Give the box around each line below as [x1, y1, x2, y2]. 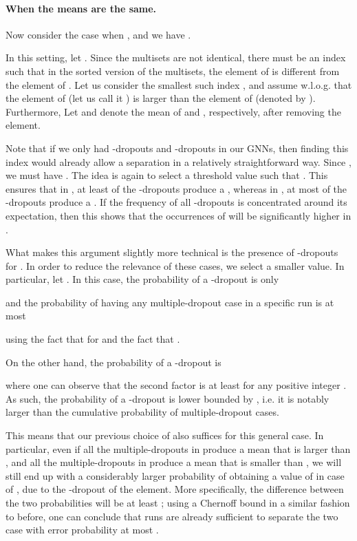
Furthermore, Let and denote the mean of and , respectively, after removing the [6, 104, 341, 118]
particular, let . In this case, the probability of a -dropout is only [6, 272, 279, 286]
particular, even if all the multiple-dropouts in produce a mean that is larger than [6, 441, 351, 456]
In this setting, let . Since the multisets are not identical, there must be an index [6, 50, 346, 65]
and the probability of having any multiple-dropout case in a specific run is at [6, 295, 334, 309]
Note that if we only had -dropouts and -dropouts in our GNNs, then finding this [6, 140, 349, 155]
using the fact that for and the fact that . [6, 332, 180, 346]
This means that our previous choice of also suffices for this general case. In [6, 428, 324, 443]
